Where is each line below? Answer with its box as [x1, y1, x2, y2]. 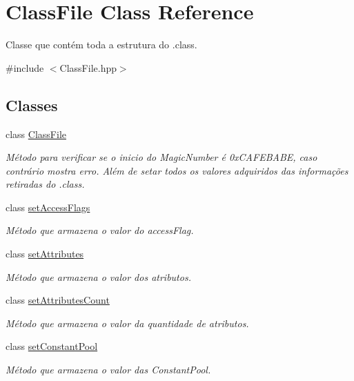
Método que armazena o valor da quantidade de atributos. [6, 315, 249, 330]
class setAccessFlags [6, 199, 90, 214]
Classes [6, 94, 58, 115]
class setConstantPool [6, 339, 98, 353]
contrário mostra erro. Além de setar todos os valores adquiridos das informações [6, 163, 348, 177]
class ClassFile [6, 126, 66, 141]
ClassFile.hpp [59, 60, 117, 75]
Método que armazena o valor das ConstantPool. [6, 362, 211, 377]
